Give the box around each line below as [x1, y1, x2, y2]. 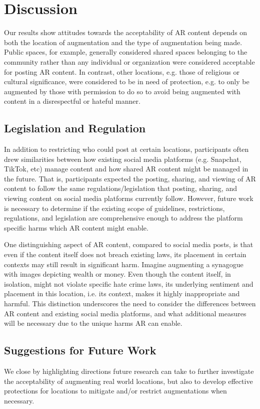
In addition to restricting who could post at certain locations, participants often [4, 144, 249, 154]
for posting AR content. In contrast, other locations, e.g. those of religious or [4, 66, 239, 77]
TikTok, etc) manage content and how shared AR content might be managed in [4, 163, 248, 174]
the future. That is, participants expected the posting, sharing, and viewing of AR [4, 173, 256, 183]
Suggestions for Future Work [4, 342, 156, 358]
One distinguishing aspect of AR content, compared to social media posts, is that [4, 239, 253, 250]
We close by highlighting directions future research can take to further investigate [4, 365, 254, 376]
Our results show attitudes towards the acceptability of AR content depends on [4, 27, 247, 38]
